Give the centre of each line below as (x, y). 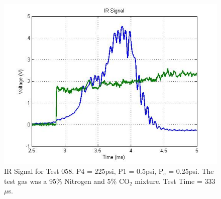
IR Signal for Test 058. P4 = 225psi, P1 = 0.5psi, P (84, 171)
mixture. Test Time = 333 (175, 181)
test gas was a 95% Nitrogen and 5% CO (67, 181)
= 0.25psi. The (191, 171)
